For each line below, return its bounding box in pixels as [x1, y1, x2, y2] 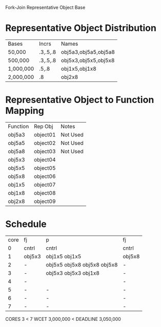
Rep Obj [34, 122, 53, 130]
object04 [34, 156, 56, 163]
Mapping [5, 105, 45, 117]
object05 [34, 164, 56, 171]
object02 [34, 139, 56, 147]
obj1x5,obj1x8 [61, 65, 96, 72]
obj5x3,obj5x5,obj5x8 [61, 56, 115, 64]
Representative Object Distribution [5, 23, 156, 34]
